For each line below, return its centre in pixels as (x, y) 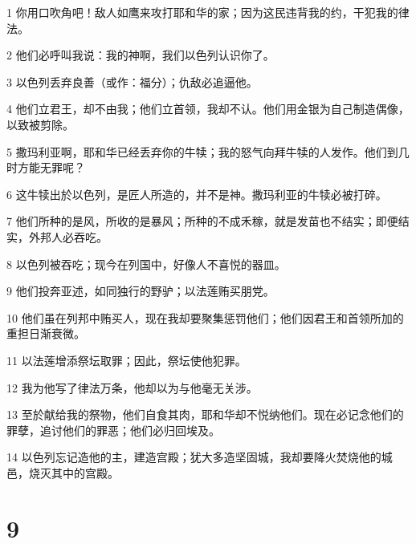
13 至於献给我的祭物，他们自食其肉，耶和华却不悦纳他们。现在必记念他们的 (205, 414)
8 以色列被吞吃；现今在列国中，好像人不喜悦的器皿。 (146, 264)
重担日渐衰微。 (46, 333)
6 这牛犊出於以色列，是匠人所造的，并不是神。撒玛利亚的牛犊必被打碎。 (197, 194)
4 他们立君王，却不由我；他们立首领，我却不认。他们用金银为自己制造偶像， (208, 109)
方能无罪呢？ (51, 167)
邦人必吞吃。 (73, 236)
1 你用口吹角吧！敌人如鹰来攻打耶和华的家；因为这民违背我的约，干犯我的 (202, 12)
